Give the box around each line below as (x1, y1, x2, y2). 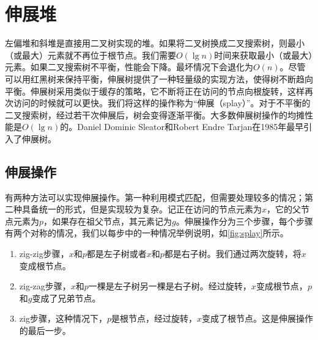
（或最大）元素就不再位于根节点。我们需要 (5, 48, 176, 61)
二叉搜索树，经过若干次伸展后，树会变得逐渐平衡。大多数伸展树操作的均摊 (5, 108, 305, 121)
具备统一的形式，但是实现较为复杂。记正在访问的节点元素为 (21, 203, 262, 215)
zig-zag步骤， (19, 280, 71, 292)
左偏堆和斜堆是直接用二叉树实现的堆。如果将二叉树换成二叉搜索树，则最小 (5, 37, 305, 49)
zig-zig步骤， (19, 247, 69, 260)
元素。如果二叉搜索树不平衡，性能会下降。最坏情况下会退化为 (5, 60, 253, 73)
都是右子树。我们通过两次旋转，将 (164, 247, 301, 260)
